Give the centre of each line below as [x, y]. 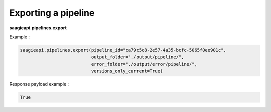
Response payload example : [39, 84]
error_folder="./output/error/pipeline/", [144, 64]
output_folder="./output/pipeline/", [138, 57]
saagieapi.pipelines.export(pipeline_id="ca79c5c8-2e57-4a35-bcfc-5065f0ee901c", [123, 50]
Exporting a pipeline [52, 13]
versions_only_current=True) [127, 71]
